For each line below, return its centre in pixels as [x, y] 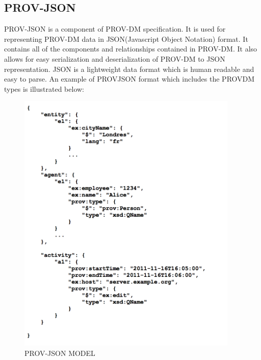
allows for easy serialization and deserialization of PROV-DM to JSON [115, 58]
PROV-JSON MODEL [60, 353]
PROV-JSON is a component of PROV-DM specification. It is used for [115, 29]
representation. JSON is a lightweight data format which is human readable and [129, 69]
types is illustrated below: [44, 88]
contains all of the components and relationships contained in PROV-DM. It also [131, 49]
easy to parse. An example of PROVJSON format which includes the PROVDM [129, 79]
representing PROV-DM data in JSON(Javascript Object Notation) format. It [126, 38]
